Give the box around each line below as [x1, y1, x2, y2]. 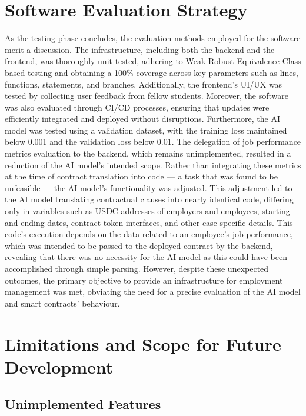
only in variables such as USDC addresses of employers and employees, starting [5, 205, 290, 217]
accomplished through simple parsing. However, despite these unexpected [5, 262, 269, 274]
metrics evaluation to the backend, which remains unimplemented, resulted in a [5, 147, 291, 159]
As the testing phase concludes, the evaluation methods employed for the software [5, 32, 301, 44]
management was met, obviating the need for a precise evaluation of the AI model [5, 285, 301, 298]
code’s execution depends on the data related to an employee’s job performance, [5, 228, 293, 240]
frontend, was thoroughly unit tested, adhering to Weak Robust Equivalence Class [5, 55, 301, 67]
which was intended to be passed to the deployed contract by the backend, [5, 239, 273, 251]
